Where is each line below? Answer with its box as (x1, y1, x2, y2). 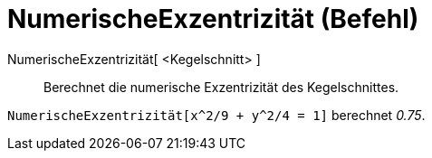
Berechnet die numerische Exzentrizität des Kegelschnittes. (43, 79, 399, 95)
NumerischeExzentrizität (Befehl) (7, 4, 419, 34)
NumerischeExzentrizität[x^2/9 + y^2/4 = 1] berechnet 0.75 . (7, 107, 426, 123)
